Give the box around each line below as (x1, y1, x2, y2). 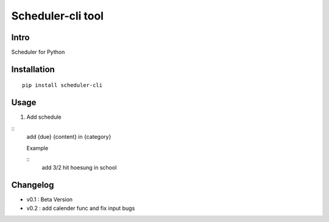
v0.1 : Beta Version (26, 196, 73, 203)
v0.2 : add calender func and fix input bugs (26, 204, 135, 212)
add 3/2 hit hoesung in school (41, 164, 117, 172)
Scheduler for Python (11, 49, 65, 56)
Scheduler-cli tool (11, 9, 104, 23)
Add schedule (26, 113, 62, 121)
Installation (11, 64, 55, 74)
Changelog (11, 180, 54, 190)
